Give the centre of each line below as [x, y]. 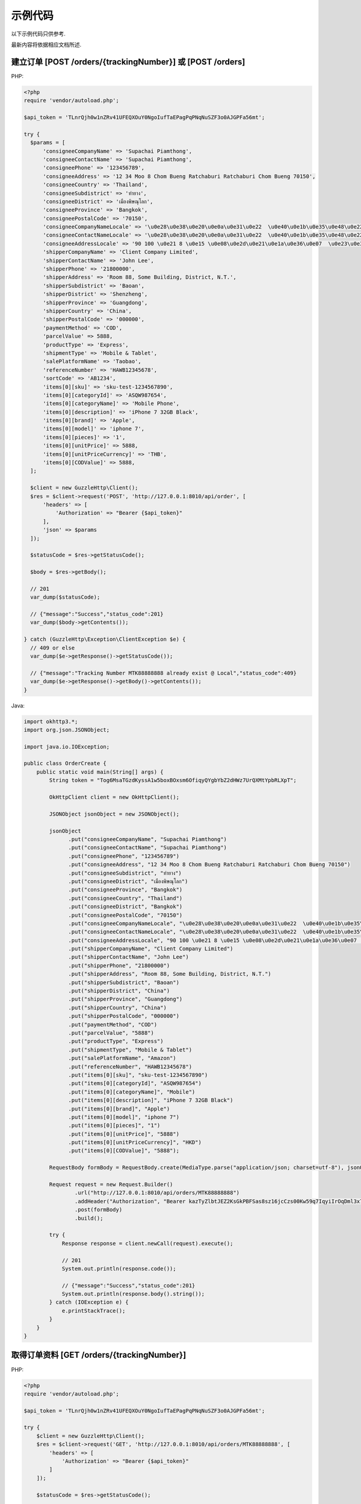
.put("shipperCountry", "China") [117, 1007]
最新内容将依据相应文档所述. [46, 45]
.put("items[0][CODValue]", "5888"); [124, 1151]
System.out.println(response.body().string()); [133, 1294]
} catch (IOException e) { [89, 1302]
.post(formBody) [98, 1210]
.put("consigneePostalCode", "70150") [125, 915]
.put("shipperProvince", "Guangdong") [125, 999]
